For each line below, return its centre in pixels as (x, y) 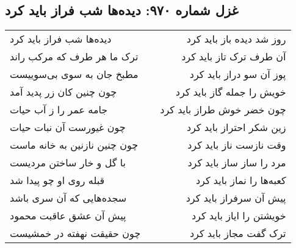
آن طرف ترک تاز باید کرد (234, 57)
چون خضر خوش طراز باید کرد (223, 110)
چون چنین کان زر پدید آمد (63, 92)
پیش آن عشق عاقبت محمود (68, 216)
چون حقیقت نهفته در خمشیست (75, 233)
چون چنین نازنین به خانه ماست (74, 145)
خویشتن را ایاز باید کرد (239, 216)
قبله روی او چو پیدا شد (57, 180)
